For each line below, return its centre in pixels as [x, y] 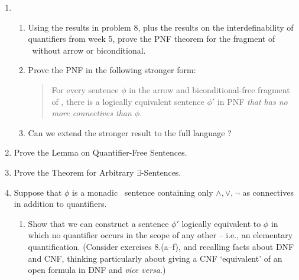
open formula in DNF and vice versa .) [97, 270]
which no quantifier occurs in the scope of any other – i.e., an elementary [160, 235]
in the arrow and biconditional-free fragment [209, 89]
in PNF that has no [252, 101]
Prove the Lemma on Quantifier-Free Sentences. [100, 152]
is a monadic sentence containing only [143, 192]
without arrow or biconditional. [89, 50]
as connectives [268, 192]
